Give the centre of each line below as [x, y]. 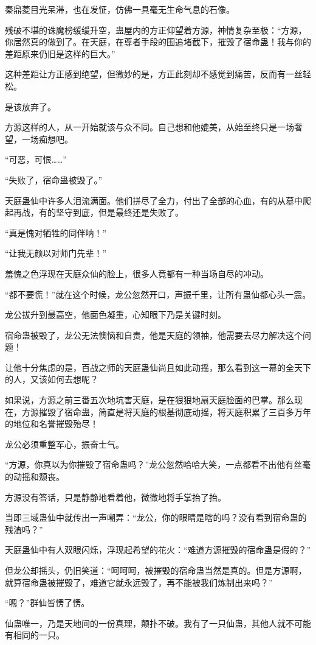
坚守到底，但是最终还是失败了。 [119, 212]
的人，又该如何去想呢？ [52, 379]
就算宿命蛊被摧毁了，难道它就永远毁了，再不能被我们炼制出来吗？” [139, 582]
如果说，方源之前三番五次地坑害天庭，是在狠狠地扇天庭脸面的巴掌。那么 [149, 400]
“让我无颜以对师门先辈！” [56, 253]
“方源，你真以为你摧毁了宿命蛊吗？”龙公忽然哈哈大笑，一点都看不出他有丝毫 [158, 464]
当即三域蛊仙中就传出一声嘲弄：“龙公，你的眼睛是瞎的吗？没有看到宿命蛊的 [156, 517]
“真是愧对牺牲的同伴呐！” [56, 232]
